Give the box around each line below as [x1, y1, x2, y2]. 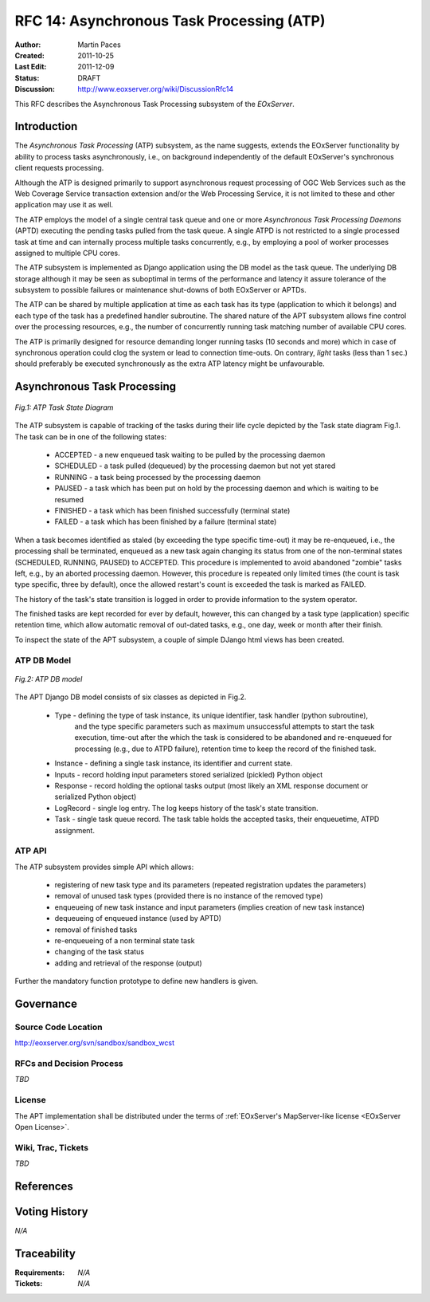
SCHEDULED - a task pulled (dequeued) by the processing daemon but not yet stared [54, 461, 336, 470]
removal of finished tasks [54, 925, 138, 934]
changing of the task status [54, 947, 145, 957]
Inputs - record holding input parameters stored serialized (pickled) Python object [54, 769, 322, 779]
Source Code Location [14, 1021, 103, 1033]
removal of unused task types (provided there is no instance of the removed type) [54, 891, 323, 901]
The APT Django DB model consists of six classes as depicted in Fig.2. [14, 692, 247, 702]
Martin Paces [77, 40, 121, 49]
